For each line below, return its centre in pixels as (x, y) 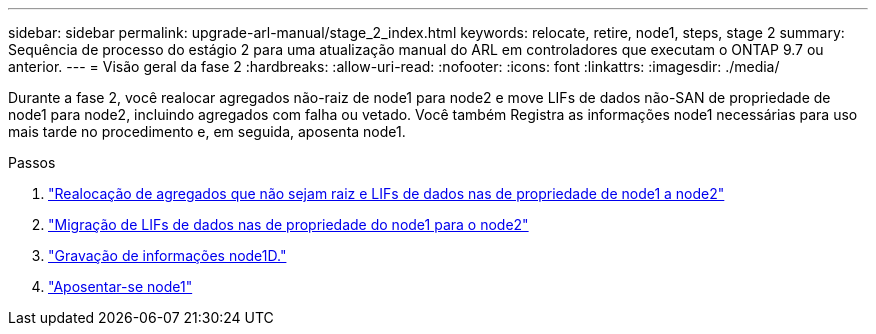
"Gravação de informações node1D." (167, 255)
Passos (32, 162)
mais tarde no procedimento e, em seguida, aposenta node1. (207, 131)
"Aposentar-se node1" (120, 286)
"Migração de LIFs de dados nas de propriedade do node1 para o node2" (288, 224)
